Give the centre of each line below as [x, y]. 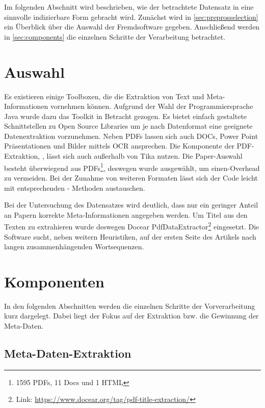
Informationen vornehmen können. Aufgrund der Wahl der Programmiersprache [129, 106]
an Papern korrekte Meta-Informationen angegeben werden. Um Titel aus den [126, 214]
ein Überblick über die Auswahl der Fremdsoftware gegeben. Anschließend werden [132, 27]
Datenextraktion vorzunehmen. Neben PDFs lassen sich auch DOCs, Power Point [131, 136]
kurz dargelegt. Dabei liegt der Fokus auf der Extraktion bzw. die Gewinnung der [131, 316]
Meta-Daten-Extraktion [68, 353]
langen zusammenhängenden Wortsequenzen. [74, 246]
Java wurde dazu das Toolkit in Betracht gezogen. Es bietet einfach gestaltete [126, 116]
